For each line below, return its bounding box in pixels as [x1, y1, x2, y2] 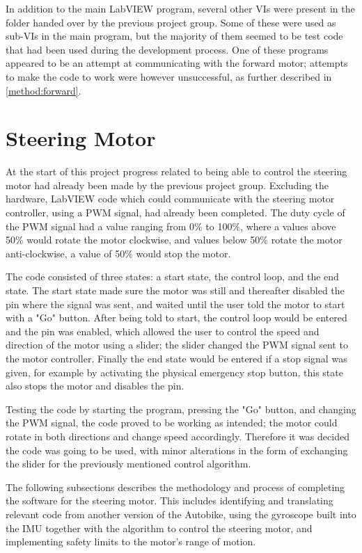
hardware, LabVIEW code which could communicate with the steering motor [6, 191, 335, 206]
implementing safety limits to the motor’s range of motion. [6, 534, 256, 549]
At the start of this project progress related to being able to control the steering [6, 164, 347, 179]
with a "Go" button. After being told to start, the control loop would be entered [6, 310, 347, 325]
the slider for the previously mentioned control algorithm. [6, 456, 251, 471]
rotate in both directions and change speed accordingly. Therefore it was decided [6, 428, 349, 443]
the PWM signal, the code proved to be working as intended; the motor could [6, 415, 338, 430]
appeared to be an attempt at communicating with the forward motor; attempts [6, 56, 348, 70]
